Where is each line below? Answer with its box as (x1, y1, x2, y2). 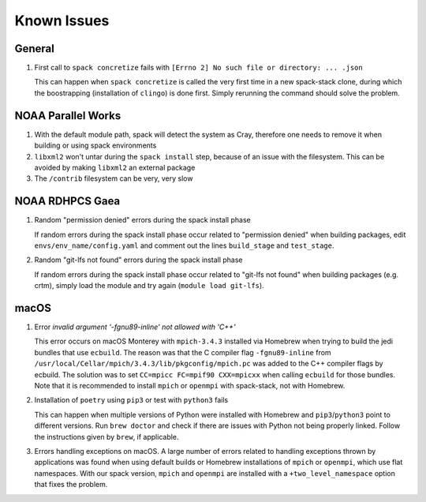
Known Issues (14, 12, 110, 29)
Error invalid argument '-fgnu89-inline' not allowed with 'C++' (34, 322, 236, 332)
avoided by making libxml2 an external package (34, 163, 196, 172)
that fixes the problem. (34, 480, 108, 489)
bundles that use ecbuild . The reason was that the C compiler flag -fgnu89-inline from (34, 347, 331, 357)
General (14, 42, 55, 55)
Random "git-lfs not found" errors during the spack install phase (34, 255, 244, 264)
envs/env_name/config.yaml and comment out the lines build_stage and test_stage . (34, 241, 334, 250)
